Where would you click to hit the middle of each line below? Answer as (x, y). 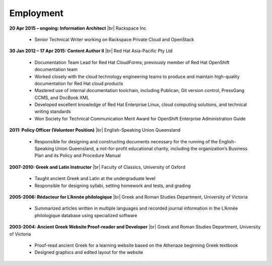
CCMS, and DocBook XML (62, 98)
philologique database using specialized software (86, 215)
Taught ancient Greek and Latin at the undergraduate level (95, 179)
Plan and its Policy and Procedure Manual (78, 155)
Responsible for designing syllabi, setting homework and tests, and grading (113, 186)
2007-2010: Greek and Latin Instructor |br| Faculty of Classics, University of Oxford (97, 167)
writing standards (53, 112)
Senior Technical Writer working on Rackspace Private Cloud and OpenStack (114, 39)
